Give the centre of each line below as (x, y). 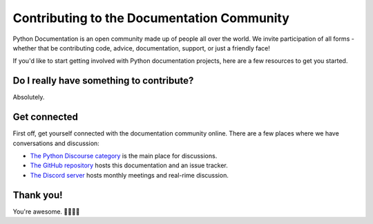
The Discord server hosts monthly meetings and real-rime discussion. (130, 175)
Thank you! (38, 195)
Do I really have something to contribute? (103, 81)
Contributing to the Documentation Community (151, 18)
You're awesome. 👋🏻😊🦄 (46, 212)
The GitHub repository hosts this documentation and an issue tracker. (129, 165)
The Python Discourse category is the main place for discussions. (124, 156)
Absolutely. (29, 97)
